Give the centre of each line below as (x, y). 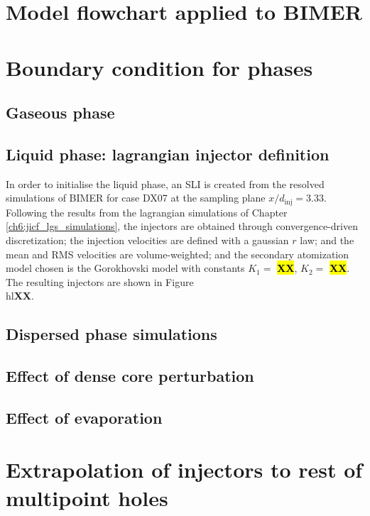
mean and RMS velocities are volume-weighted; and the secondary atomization (178, 254)
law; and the (327, 240)
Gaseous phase (60, 112)
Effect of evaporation (84, 417)
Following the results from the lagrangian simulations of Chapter (147, 212)
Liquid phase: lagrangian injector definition (168, 154)
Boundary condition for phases (159, 67)
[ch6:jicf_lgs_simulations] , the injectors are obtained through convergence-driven (182, 226)
